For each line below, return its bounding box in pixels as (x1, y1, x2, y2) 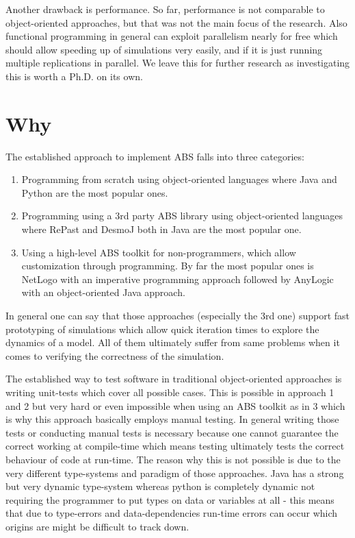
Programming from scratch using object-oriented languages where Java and (21, 172, 337, 186)
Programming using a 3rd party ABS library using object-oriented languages (21, 208, 343, 223)
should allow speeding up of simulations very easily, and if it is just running (5, 42, 323, 56)
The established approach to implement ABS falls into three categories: (5, 149, 304, 163)
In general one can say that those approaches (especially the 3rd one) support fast (5, 308, 350, 323)
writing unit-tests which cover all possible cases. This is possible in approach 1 (5, 385, 334, 399)
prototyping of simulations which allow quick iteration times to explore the (5, 321, 319, 336)
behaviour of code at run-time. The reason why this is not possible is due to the (5, 452, 341, 466)
